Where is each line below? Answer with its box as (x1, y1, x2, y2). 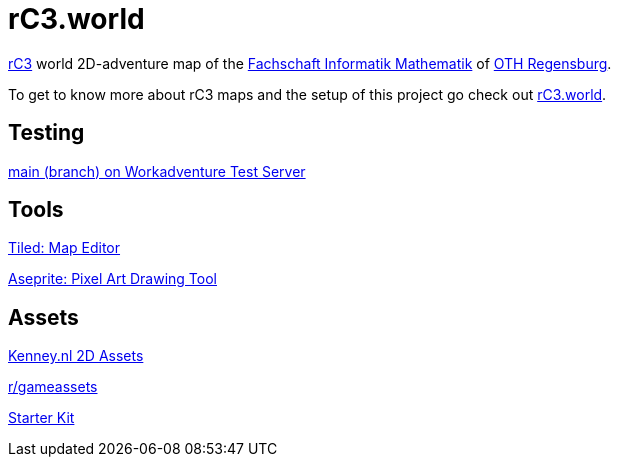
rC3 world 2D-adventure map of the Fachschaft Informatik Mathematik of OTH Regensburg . (8, 54, 612, 72)
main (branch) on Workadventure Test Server (8, 162, 306, 180)
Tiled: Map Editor (8, 239, 121, 257)
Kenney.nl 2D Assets (8, 347, 144, 365)
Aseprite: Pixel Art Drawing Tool (8, 270, 217, 288)
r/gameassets (8, 378, 98, 396)
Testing (8, 120, 85, 146)
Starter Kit (8, 409, 75, 427)
